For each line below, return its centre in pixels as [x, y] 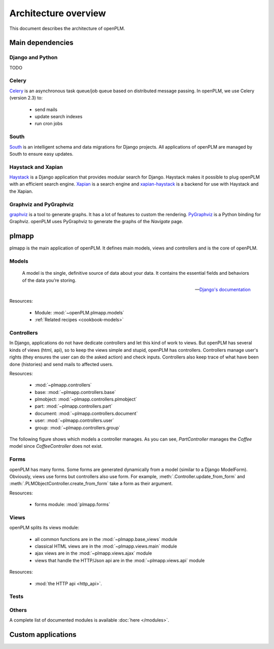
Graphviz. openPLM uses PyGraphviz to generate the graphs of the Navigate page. [96, 222]
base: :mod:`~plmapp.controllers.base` [75, 392]
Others [18, 610]
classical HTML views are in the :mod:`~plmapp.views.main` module [106, 546]
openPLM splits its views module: [44, 528]
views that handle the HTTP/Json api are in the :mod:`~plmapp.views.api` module [120, 560]
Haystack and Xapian [36, 167]
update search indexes [59, 117]
